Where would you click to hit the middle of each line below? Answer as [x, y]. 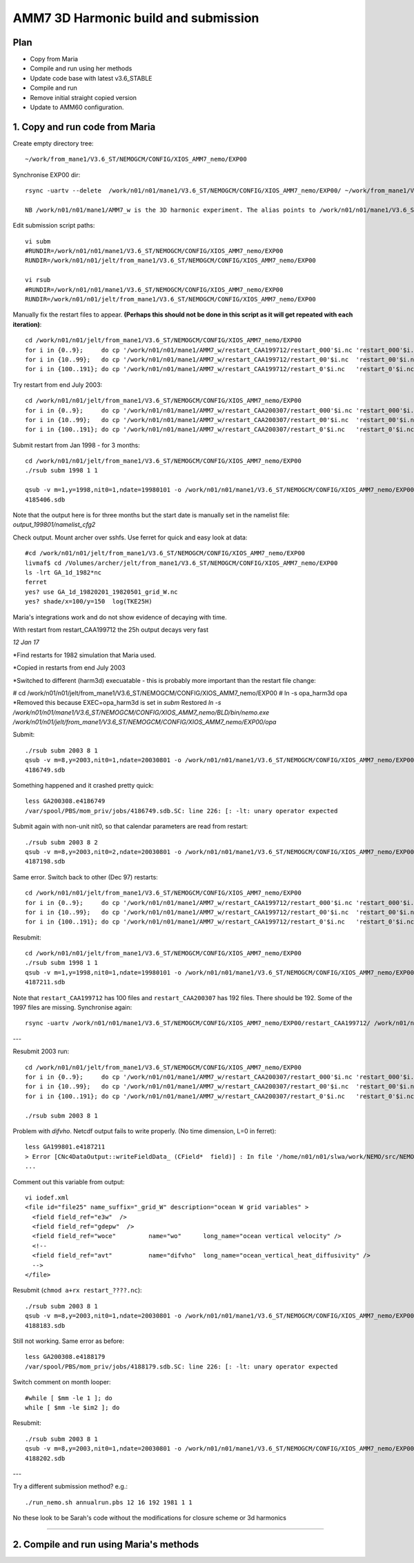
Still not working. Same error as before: [68, 1341]
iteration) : [27, 324]
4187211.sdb [45, 982]
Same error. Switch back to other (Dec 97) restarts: [85, 877]
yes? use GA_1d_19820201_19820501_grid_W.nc [102, 592]
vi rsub [38, 280]
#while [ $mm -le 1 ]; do [69, 1398]
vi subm [38, 241]
